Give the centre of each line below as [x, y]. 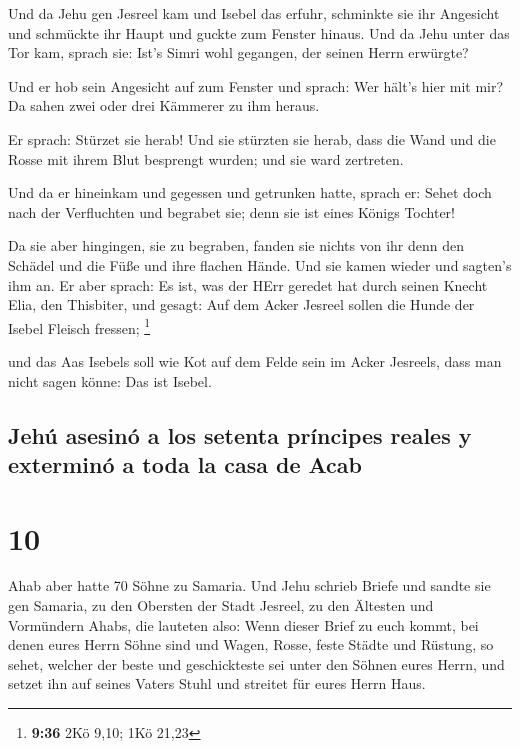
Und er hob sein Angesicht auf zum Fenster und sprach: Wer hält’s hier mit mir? [256, 85]
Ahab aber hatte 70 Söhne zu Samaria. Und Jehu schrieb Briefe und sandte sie [249, 585]
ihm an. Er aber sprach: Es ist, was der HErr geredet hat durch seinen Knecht [248, 284]
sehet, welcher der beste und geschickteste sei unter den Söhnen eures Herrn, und [256, 663]
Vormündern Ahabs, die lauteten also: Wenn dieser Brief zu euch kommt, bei [243, 624]
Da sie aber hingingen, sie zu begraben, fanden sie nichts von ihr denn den [236, 245]
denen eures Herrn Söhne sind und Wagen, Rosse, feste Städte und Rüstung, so [251, 644]
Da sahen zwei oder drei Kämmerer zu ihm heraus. [164, 105]
